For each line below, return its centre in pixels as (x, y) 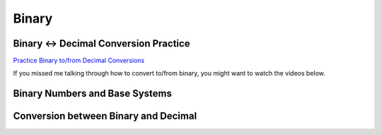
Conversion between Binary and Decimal (105, 116)
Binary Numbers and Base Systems (93, 94)
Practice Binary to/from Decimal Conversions (79, 61)
